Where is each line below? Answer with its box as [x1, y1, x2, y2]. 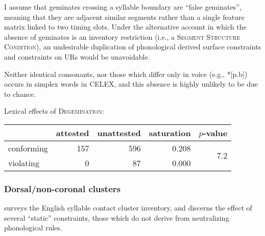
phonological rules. [4, 222, 62, 233]
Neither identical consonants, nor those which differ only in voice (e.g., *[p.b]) [4, 68, 248, 79]
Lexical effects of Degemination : [4, 106, 104, 116]
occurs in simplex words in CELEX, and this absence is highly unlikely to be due [4, 78, 258, 89]
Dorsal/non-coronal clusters [4, 182, 121, 195]
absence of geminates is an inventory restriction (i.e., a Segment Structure [4, 31, 240, 42]
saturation [149, 126, 191, 139]
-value [203, 126, 228, 139]
